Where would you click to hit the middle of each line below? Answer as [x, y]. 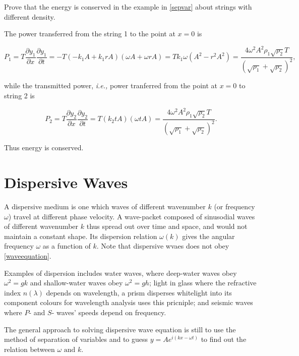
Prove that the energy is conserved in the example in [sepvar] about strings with [128, 7]
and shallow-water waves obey [76, 283]
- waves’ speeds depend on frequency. [109, 312]
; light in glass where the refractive [203, 283]
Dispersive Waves [66, 182]
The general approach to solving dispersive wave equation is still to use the [120, 329]
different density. [30, 16]
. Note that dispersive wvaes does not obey [163, 246]
